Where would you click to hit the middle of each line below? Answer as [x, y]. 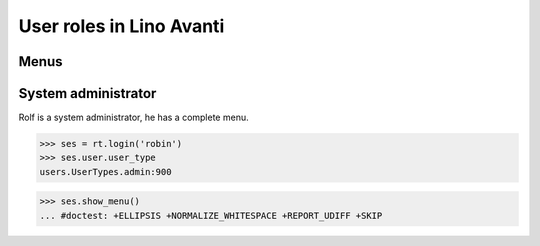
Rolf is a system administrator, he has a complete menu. [133, 117]
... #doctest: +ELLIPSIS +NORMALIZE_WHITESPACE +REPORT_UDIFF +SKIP [211, 215]
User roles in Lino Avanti [121, 26]
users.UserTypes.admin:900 [105, 171]
